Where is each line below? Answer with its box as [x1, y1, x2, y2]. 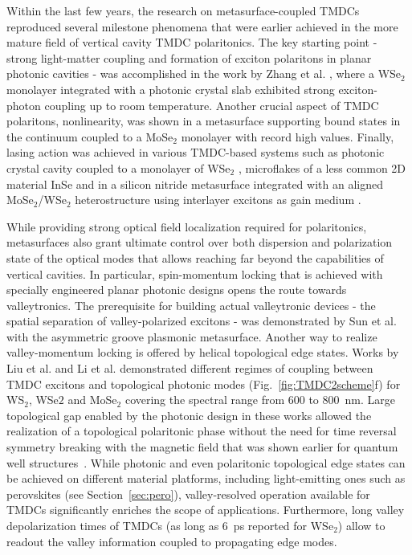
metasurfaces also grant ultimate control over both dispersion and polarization [6, 234, 393, 251]
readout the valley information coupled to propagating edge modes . [6, 533, 337, 549]
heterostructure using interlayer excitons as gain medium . [75, 191, 361, 208]
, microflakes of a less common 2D [238, 159, 406, 176]
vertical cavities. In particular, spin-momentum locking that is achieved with [6, 265, 383, 282]
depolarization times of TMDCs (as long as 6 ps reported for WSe [6, 517, 334, 533]
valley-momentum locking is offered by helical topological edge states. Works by [6, 344, 399, 361]
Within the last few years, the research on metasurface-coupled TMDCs [6, 2, 360, 18]
